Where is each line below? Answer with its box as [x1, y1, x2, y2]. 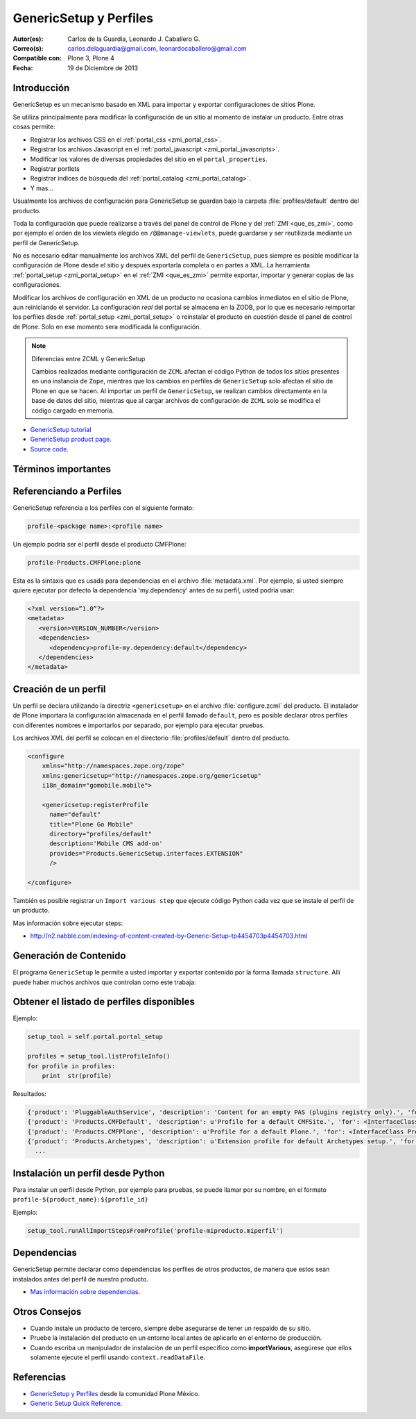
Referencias [12, 1371, 67, 1383]
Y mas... [30, 184, 54, 192]
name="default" [49, 811, 101, 819]
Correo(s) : [12, 44, 44, 52]
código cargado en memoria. [31, 406, 114, 415]
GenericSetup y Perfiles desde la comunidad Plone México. [30, 1390, 200, 1398]
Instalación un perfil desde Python [12, 1167, 165, 1179]
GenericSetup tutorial [30, 425, 92, 433]
